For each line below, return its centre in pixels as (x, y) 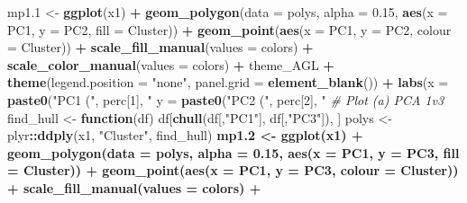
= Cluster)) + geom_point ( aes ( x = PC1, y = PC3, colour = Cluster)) (233, 170)
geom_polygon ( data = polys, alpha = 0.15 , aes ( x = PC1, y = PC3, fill (233, 152)
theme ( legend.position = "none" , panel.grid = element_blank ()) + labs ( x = (228, 82)
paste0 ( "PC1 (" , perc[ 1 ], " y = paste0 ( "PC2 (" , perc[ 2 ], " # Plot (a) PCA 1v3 (226, 99)
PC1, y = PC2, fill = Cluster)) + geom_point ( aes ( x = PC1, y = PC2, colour (229, 29)
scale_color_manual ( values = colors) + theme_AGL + (171, 64)
